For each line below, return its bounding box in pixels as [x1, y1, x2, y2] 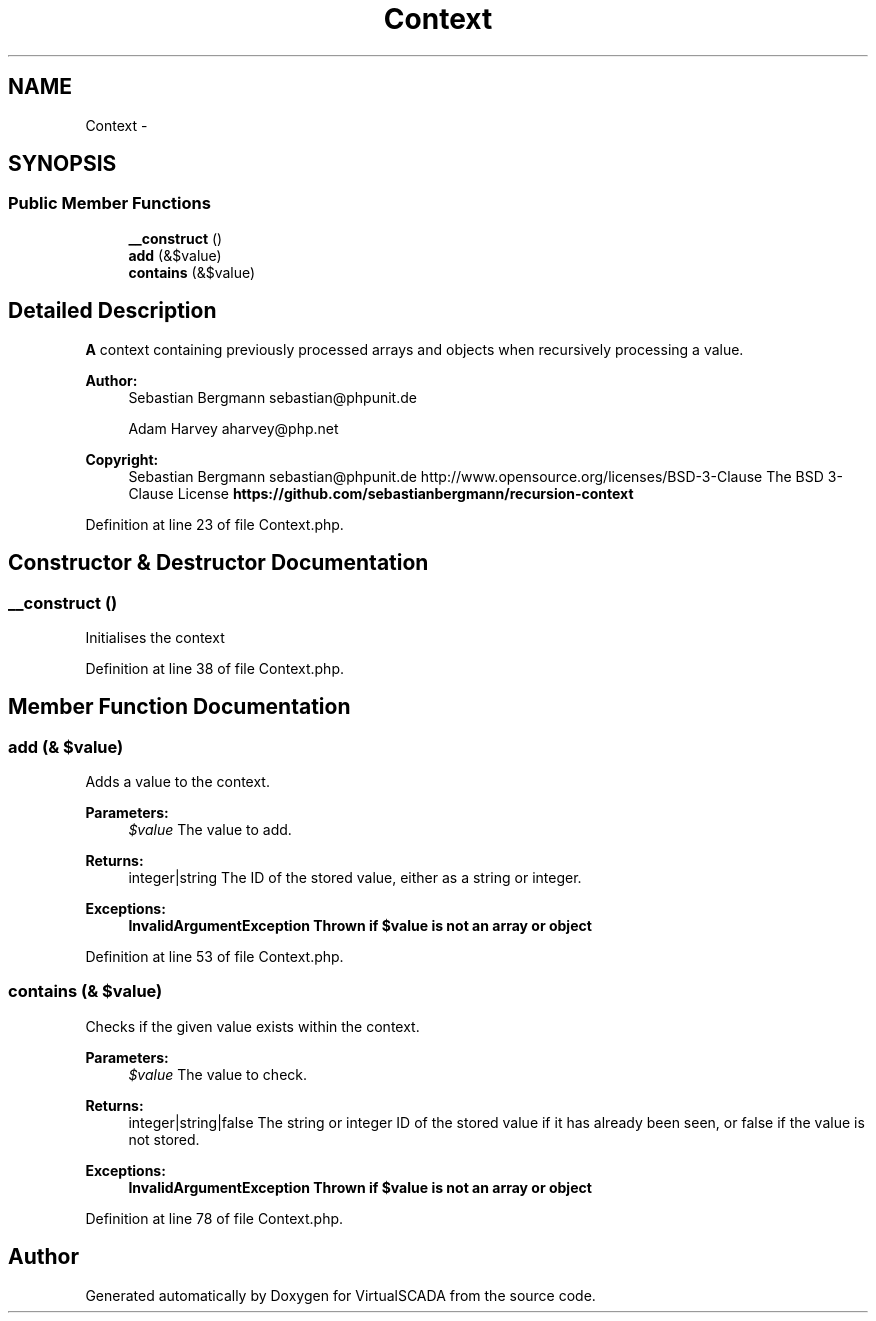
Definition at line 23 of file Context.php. [85, 515, 344, 533]
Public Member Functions [8, 193, 211, 214]
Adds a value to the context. [85, 773, 270, 791]
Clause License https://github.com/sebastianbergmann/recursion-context [128, 484, 634, 502]
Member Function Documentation [8, 694, 351, 720]
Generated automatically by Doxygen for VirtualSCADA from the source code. [85, 1286, 596, 1304]
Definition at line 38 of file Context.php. [85, 659, 344, 677]
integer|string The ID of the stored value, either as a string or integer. [128, 869, 582, 887]
